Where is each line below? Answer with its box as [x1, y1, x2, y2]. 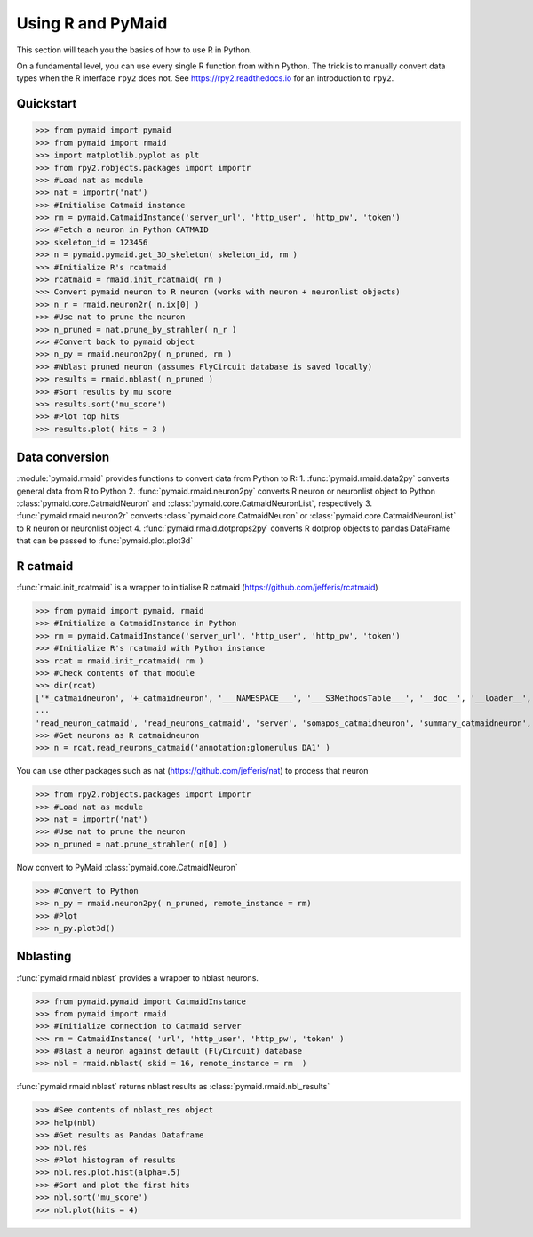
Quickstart [16, 96, 77, 111]
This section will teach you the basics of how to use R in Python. [16, 44, 252, 55]
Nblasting [16, 949, 72, 964]
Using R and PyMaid [16, 13, 168, 33]
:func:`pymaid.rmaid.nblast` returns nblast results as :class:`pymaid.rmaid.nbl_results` [16, 1081, 330, 1092]
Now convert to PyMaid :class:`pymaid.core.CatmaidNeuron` [16, 862, 239, 872]
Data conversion [16, 450, 110, 465]
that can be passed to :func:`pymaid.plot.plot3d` [16, 535, 194, 546]
